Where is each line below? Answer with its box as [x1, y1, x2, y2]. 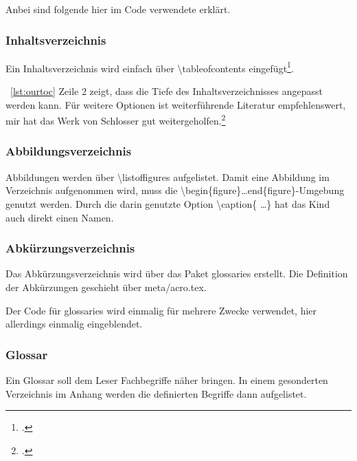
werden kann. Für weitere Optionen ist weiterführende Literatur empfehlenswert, [5, 97, 346, 111]
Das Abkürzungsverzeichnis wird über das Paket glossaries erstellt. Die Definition [5, 266, 348, 281]
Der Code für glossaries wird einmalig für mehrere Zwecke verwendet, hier [5, 303, 317, 317]
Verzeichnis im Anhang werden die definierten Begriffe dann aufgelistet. [5, 386, 307, 400]
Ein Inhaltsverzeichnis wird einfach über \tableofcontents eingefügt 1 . [5, 58, 294, 75]
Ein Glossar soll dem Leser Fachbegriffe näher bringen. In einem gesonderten [5, 372, 328, 387]
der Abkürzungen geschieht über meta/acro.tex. [5, 279, 207, 294]
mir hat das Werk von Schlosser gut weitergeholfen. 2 [5, 111, 226, 127]
